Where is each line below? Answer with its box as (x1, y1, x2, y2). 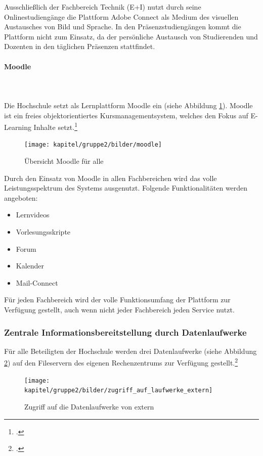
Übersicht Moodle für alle (24, 156, 104, 166)
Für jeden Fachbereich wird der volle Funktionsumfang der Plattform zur (4, 294, 231, 305)
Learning (4, 121, 31, 132)
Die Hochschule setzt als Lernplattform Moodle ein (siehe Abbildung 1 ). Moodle (4, 100, 253, 110)
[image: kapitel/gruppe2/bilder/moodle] (24, 141, 162, 149)
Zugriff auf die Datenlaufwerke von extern (24, 401, 154, 412)
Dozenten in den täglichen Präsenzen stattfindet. (4, 41, 155, 52)
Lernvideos (16, 209, 50, 220)
